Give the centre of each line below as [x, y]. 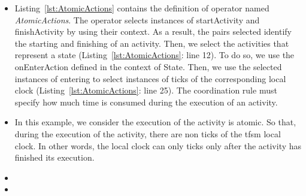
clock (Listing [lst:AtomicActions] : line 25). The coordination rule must [146, 90]
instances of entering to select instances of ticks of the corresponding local [150, 78]
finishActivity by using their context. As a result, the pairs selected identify [153, 31]
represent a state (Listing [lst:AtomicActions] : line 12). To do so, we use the [154, 55]
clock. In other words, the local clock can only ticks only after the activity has [158, 145]
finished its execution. [54, 157]
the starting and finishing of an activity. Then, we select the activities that [152, 43]
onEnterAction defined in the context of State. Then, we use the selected [148, 66]
